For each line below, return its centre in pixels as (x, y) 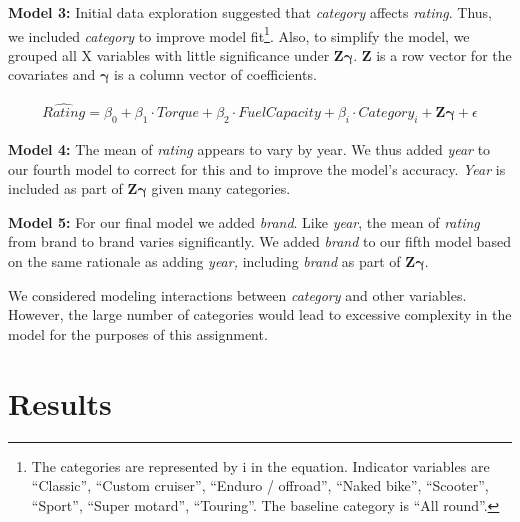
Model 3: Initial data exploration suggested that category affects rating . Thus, (250, 12)
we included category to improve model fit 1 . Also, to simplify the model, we (239, 34)
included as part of (65, 188)
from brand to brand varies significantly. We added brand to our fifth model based (259, 241)
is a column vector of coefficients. (215, 74)
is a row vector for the (444, 54)
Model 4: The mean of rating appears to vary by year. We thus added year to (249, 149)
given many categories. (221, 188)
